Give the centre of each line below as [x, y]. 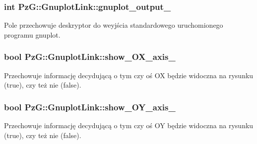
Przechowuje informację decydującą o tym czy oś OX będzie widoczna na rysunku [129, 75]
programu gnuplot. [32, 34]
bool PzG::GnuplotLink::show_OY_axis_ [90, 107]
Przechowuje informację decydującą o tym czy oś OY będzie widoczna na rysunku [129, 125]
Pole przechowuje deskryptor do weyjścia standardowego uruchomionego [114, 25]
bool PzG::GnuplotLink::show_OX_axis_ [90, 57]
